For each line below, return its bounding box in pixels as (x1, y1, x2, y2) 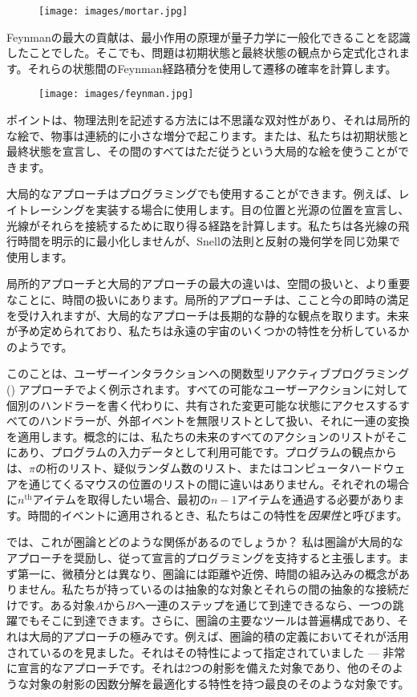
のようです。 (6, 338, 73, 355)
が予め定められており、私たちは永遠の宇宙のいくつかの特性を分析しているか (6, 322, 410, 339)
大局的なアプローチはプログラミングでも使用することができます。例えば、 (6, 185, 399, 202)
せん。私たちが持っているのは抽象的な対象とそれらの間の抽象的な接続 (28, 581, 399, 598)
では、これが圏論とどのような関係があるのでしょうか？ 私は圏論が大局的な (6, 533, 403, 550)
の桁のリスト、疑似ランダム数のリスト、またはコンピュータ (34, 459, 350, 476)
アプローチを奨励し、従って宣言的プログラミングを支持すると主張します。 (6, 549, 398, 565)
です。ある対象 (17, 596, 95, 613)
